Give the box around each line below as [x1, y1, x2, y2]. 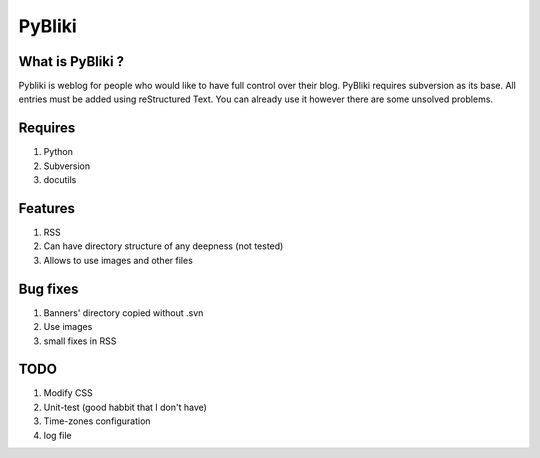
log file [43, 429, 72, 441]
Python [43, 146, 74, 158]
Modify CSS [43, 387, 94, 399]
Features [18, 200, 75, 217]
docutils [43, 174, 77, 186]
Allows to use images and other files [43, 254, 194, 266]
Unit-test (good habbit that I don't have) [43, 401, 207, 413]
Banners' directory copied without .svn [43, 306, 204, 319]
